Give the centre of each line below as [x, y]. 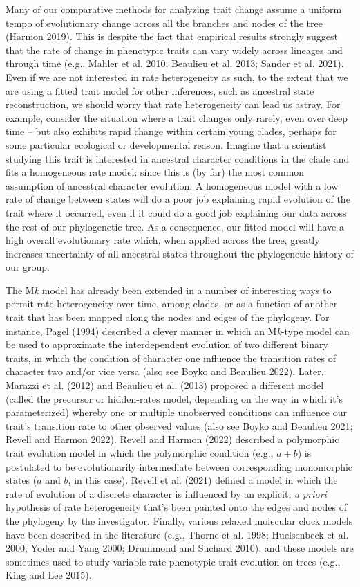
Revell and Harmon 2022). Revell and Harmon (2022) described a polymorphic [172, 439]
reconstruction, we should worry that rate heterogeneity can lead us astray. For [173, 104]
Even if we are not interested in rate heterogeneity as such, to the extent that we [177, 76]
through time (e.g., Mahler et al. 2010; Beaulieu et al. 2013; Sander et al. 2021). [175, 63]
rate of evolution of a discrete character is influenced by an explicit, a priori [166, 493]
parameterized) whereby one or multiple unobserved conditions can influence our [176, 412]
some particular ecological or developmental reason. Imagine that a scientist [166, 144]
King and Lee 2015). [49, 575]
